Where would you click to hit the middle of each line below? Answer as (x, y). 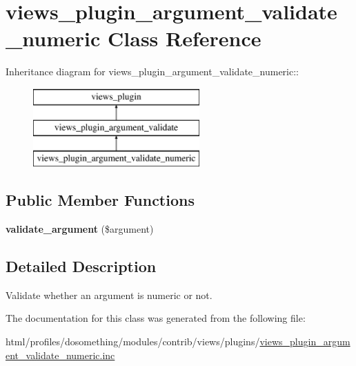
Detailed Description (81, 266)
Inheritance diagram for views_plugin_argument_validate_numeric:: (152, 71)
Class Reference (185, 38)
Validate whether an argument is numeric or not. (109, 295)
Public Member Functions (100, 200)
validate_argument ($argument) (80, 229)
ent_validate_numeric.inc (60, 355)
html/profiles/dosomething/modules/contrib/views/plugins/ (133, 341)
